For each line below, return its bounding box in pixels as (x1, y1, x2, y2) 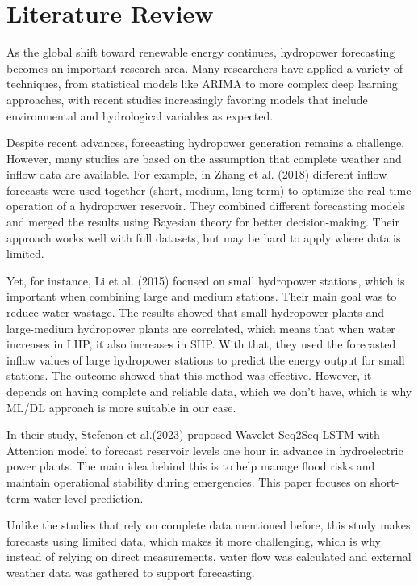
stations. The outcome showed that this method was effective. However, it (6, 367, 372, 384)
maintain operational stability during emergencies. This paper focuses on (6, 473, 366, 490)
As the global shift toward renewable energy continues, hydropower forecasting (6, 44, 395, 61)
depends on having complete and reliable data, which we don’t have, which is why (6, 383, 412, 399)
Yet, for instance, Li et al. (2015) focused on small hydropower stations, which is (6, 272, 405, 289)
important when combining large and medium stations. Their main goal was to (6, 288, 397, 305)
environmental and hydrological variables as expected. (6, 107, 274, 124)
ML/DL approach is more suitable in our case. (6, 398, 236, 415)
